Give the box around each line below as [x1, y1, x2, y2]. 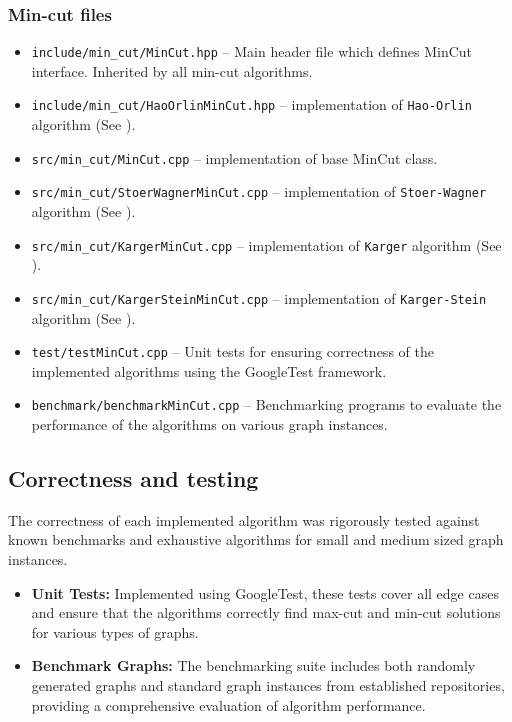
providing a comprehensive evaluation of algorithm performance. [31, 694, 426, 715]
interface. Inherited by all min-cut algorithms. [31, 60, 313, 81]
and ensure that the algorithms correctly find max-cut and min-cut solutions [31, 602, 501, 623]
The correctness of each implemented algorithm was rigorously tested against [8, 509, 480, 530]
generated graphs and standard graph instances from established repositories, [31, 674, 505, 695]
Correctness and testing [8, 463, 259, 494]
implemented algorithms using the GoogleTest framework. [31, 360, 387, 381]
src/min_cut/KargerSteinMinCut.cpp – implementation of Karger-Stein [31, 287, 487, 308]
